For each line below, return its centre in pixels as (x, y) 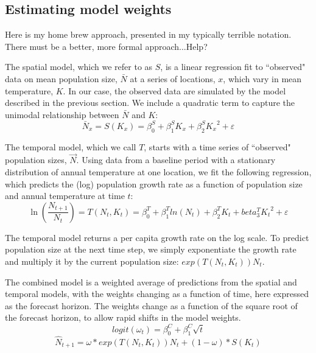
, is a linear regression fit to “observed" (233, 67)
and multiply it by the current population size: (92, 261)
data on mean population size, (61, 78)
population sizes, (36, 160)
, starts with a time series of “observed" (217, 146)
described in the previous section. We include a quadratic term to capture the (150, 103)
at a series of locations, (173, 78)
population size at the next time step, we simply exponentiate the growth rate (151, 249)
